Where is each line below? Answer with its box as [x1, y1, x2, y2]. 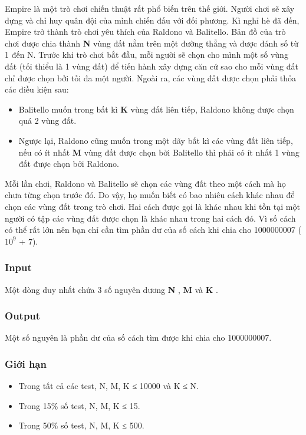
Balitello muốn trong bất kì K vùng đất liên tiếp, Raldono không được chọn [18, 103, 294, 115]
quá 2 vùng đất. [18, 114, 77, 127]
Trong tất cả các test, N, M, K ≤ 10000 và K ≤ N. [18, 380, 199, 392]
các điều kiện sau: [5, 83, 69, 95]
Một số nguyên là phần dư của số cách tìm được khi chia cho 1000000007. [5, 331, 272, 344]
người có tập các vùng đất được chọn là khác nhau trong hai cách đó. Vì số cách [5, 212, 296, 224]
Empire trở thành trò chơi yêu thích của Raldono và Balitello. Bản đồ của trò [5, 25, 286, 38]
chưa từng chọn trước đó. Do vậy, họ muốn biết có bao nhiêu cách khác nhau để [5, 189, 295, 201]
